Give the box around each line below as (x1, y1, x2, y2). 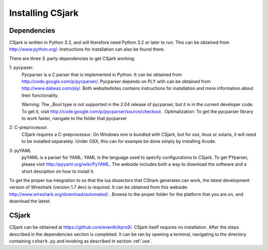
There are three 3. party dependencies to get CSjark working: (9, 55, 135, 62)
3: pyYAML (9, 147, 32, 153)
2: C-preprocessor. (9, 125, 48, 130)
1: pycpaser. (9, 64, 34, 70)
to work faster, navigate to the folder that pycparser (21, 115, 127, 121)
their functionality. (21, 92, 59, 98)
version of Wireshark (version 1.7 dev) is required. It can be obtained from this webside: (9, 184, 189, 190)
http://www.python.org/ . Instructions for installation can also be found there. (9, 46, 165, 52)
